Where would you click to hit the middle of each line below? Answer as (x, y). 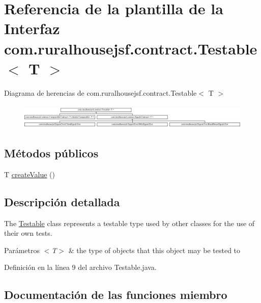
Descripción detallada (62, 201)
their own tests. (28, 233)
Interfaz (32, 28)
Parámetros (22, 250)
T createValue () (30, 174)
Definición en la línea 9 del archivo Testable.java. (80, 267)
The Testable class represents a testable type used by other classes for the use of (129, 223)
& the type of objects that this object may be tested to (154, 250)
